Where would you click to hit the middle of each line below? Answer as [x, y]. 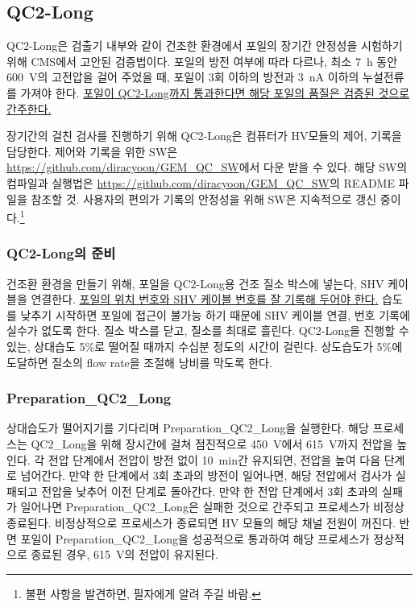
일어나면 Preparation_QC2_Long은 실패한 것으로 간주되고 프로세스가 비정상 [212, 507]
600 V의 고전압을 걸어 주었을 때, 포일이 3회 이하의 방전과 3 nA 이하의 [183, 77]
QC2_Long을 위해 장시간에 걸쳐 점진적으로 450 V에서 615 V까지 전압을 [212, 443]
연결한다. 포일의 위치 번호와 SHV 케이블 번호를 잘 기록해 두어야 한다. [205, 299]
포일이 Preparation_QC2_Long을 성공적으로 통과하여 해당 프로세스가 [195, 538]
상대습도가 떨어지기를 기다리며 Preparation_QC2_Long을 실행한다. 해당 [188, 428]
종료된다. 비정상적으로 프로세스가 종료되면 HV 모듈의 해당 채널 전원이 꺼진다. [201, 522]
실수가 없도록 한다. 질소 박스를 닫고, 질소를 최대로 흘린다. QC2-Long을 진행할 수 [208, 330]
